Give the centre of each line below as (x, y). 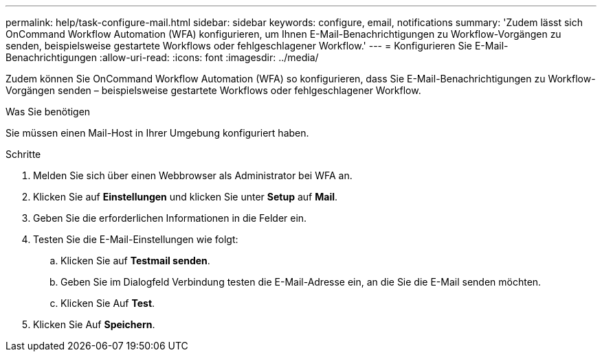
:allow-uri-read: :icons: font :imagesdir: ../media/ (209, 57)
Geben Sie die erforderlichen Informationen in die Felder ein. (170, 218)
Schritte (23, 154)
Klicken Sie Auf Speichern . (94, 324)
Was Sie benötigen (48, 112)
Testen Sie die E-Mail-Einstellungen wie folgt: (136, 239)
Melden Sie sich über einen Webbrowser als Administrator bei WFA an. (193, 175)
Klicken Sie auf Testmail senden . (135, 261)
